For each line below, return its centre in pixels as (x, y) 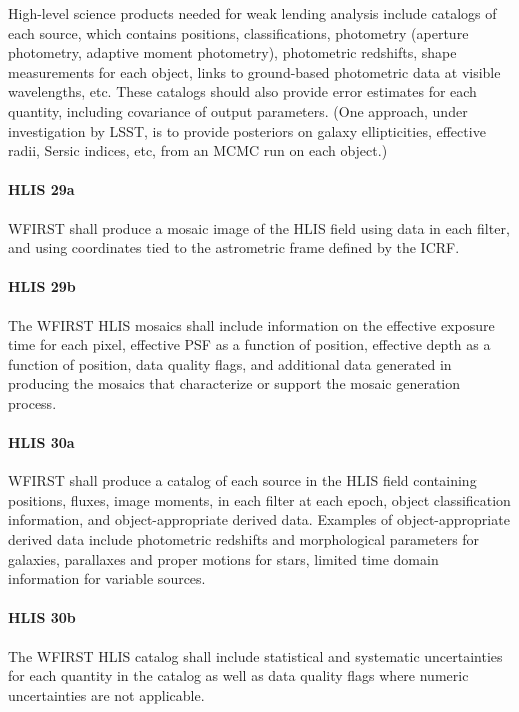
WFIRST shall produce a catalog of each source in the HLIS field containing (242, 480)
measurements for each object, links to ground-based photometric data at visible (254, 71)
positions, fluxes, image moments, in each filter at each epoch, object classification (259, 499)
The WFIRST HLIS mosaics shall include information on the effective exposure (251, 324)
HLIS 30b (42, 617)
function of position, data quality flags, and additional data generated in (230, 363)
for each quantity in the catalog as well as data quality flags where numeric (238, 675)
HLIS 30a (41, 442)
